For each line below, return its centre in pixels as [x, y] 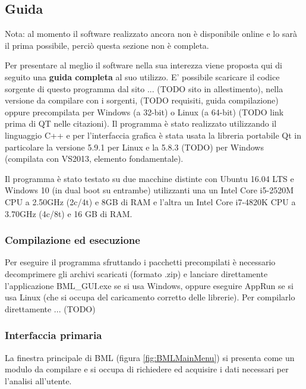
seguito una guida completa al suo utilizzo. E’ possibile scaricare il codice [142, 76]
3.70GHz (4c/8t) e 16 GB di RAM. [69, 213]
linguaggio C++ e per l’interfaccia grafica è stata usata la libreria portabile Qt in [153, 135]
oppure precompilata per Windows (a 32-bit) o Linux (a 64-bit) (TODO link [144, 112]
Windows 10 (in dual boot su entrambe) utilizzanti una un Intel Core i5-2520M [149, 190]
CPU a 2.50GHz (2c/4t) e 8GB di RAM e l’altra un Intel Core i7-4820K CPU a [150, 201]
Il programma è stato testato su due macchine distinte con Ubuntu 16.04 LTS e [149, 178]
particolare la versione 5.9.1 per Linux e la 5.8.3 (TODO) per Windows [134, 147]
